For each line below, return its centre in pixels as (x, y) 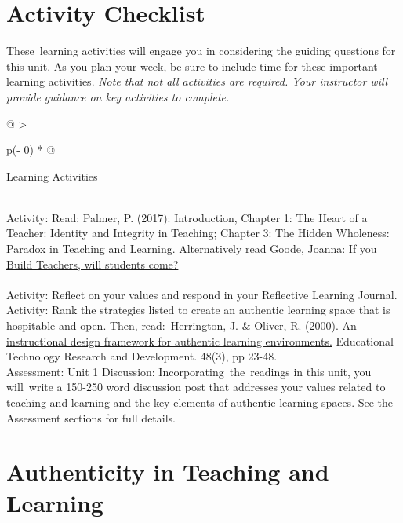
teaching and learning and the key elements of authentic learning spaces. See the (200, 402)
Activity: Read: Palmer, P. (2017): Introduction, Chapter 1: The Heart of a (187, 217)
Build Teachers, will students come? (93, 263)
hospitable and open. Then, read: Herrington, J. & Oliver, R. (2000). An (182, 326)
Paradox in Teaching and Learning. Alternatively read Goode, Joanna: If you (192, 249)
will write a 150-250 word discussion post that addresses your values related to (196, 387)
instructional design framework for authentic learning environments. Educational (200, 340)
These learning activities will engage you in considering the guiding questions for (201, 51)
